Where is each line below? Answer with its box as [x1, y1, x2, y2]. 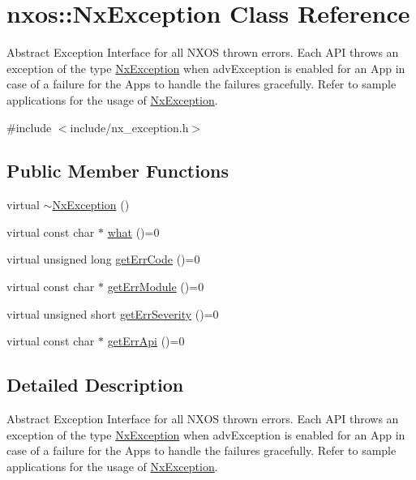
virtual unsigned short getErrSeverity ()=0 [6, 305, 219, 322]
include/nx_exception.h [70, 118, 189, 135]
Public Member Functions [6, 158, 229, 183]
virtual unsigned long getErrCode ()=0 [6, 251, 200, 268]
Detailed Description [6, 372, 184, 397]
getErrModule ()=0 [107, 278, 204, 295]
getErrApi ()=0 [107, 332, 185, 349]
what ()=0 [107, 223, 160, 240]
